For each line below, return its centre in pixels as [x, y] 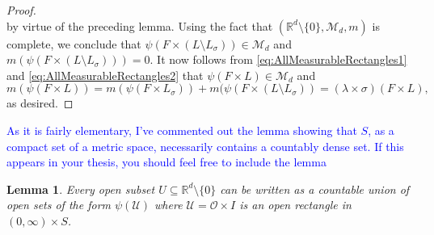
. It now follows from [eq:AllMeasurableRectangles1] [278, 59]
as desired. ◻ [40, 103]
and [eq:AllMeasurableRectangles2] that [105, 75]
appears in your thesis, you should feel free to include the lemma [166, 162]
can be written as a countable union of [315, 189]
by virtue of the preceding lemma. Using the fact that [140, 25]
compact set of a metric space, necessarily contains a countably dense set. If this [205, 146]
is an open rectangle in [295, 205]
